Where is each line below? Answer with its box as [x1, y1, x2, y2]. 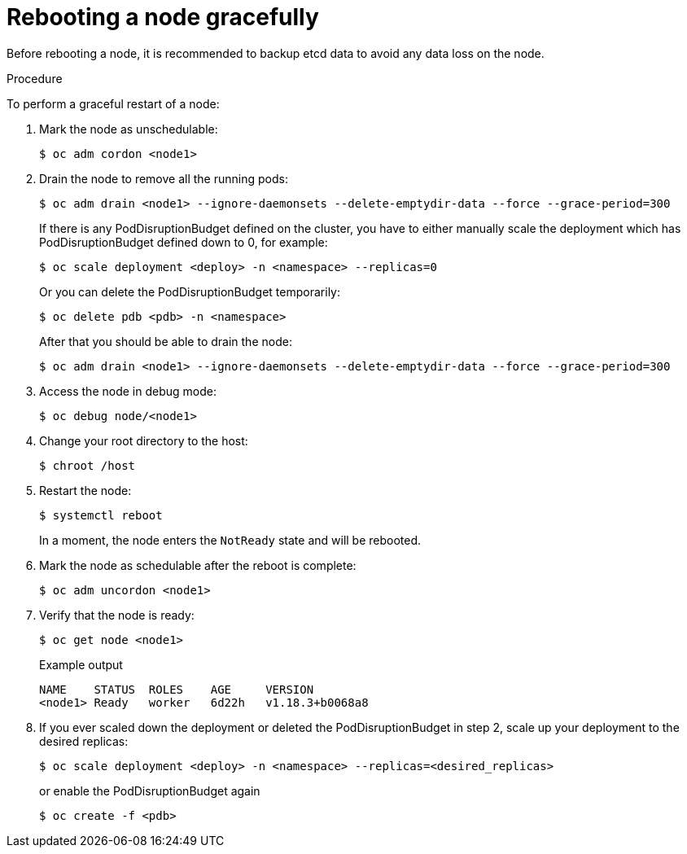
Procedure [7, 71, 63, 85]
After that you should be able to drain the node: [39, 334, 292, 348]
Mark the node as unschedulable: [39, 121, 218, 136]
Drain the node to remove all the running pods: [39, 171, 288, 186]
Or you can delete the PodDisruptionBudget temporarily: [39, 284, 340, 299]
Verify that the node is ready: [39, 607, 195, 622]
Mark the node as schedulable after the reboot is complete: [39, 558, 357, 572]
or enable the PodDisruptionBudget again [39, 783, 260, 798]
